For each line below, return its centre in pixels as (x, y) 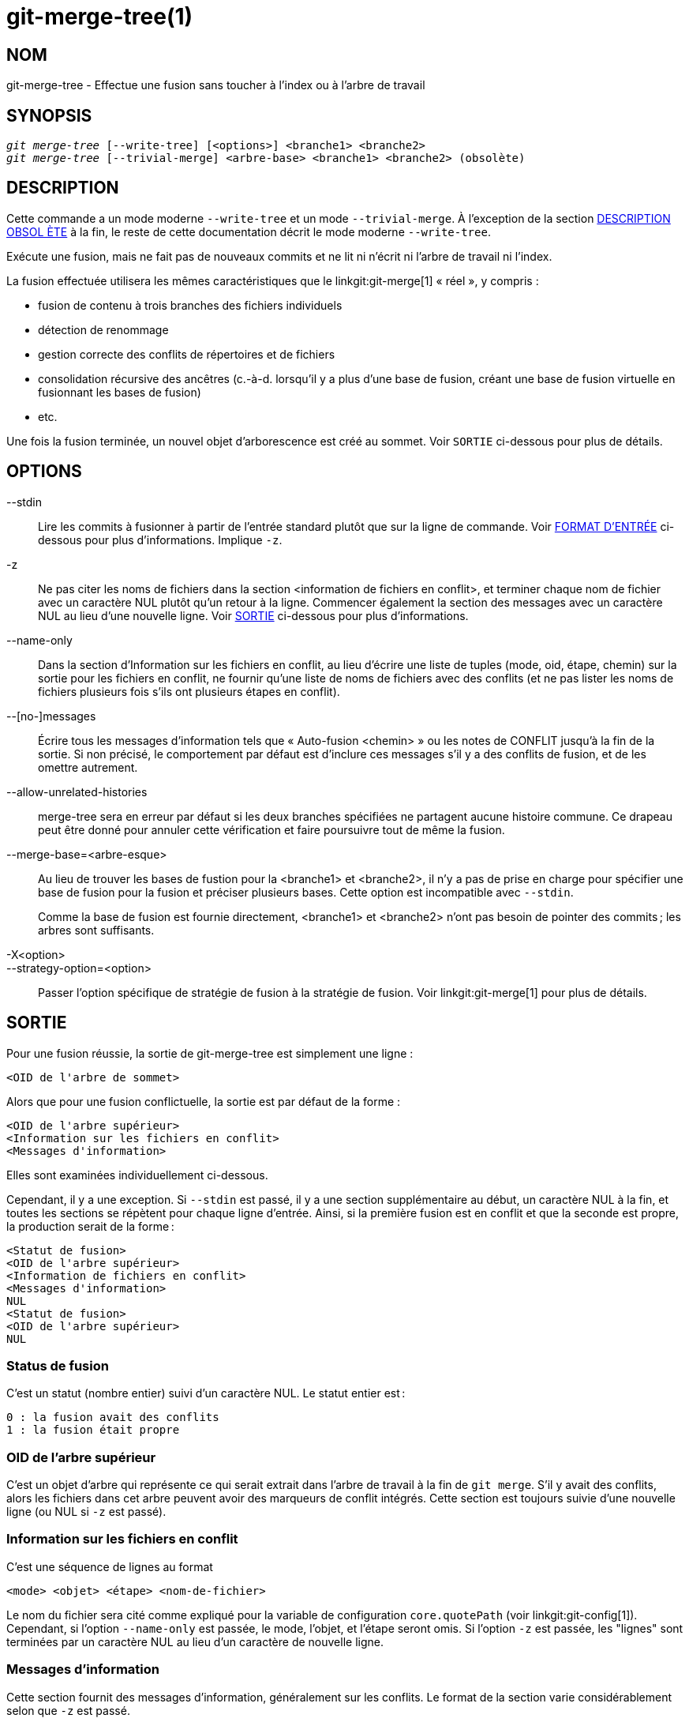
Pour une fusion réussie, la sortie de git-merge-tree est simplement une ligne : (210, 1053)
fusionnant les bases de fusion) (120, 392)
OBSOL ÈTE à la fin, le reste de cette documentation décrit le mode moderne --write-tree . (249, 231)
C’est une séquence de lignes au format (110, 1566)
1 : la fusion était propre (93, 1430)
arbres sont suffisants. (96, 930)
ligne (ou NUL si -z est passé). (86, 1512)
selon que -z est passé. (68, 1710)
